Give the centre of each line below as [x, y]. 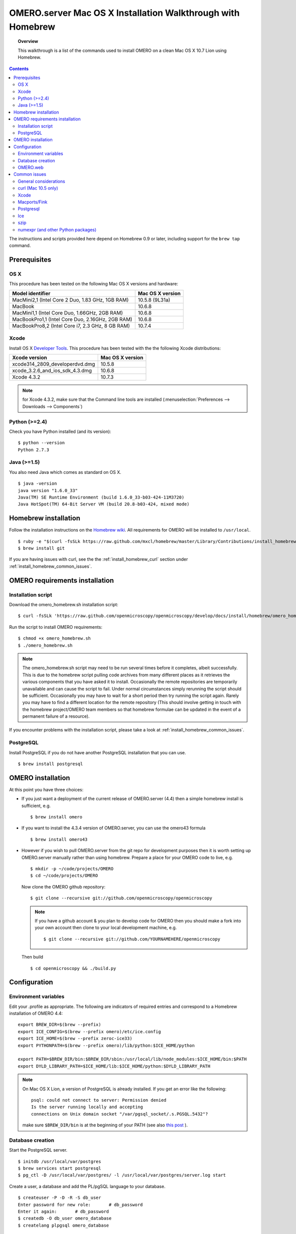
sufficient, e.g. [36, 806]
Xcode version [30, 357]
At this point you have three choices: [46, 789]
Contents [19, 69]
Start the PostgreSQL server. [38, 1150]
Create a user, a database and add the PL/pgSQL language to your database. [87, 1186]
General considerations [41, 181]
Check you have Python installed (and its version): [60, 431]
